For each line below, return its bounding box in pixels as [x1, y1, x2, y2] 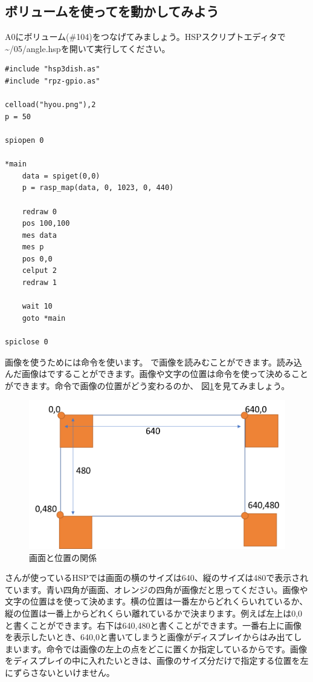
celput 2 [22, 266, 57, 275]
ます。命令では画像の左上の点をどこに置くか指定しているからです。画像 [21, 642, 307, 655]
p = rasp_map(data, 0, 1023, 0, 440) [22, 183, 174, 192]
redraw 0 [22, 207, 57, 216]
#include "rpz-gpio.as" [5, 76, 100, 85]
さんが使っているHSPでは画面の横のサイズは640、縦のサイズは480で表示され [5, 571, 309, 584]
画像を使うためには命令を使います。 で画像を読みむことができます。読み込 [5, 355, 302, 368]
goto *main [22, 313, 66, 323]
